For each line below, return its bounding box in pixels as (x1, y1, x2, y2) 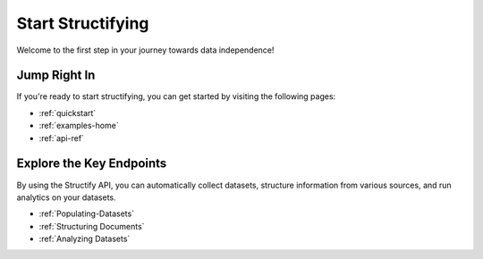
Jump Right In (16, 68, 96, 83)
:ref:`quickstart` (38, 107, 97, 118)
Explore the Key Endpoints (16, 156, 167, 171)
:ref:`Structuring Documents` (38, 221, 145, 231)
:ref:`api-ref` (38, 132, 85, 143)
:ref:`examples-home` (38, 121, 120, 131)
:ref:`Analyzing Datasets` (38, 233, 131, 245)
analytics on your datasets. (16, 192, 116, 203)
